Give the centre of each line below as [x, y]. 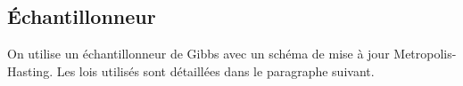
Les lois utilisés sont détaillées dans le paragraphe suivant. [215, 70]
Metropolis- [425, 54]
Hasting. [30, 70]
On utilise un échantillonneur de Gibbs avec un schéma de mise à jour [198, 54]
